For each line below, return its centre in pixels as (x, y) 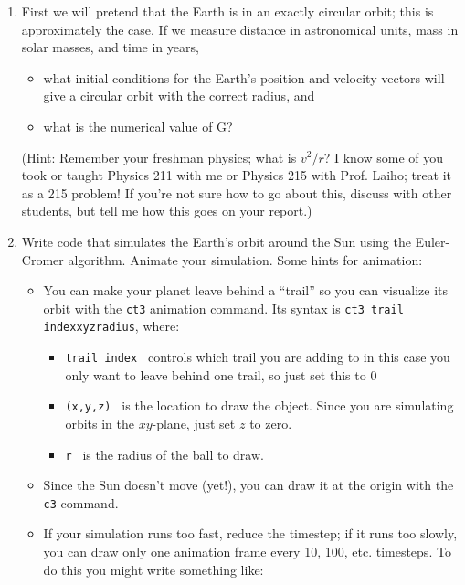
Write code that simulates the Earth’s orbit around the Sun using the (216, 241)
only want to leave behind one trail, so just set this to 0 (221, 374)
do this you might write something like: (153, 569)
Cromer (42, 259)
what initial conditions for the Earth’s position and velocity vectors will (244, 77)
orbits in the (100, 423)
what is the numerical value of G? (138, 126)
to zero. (271, 423)
